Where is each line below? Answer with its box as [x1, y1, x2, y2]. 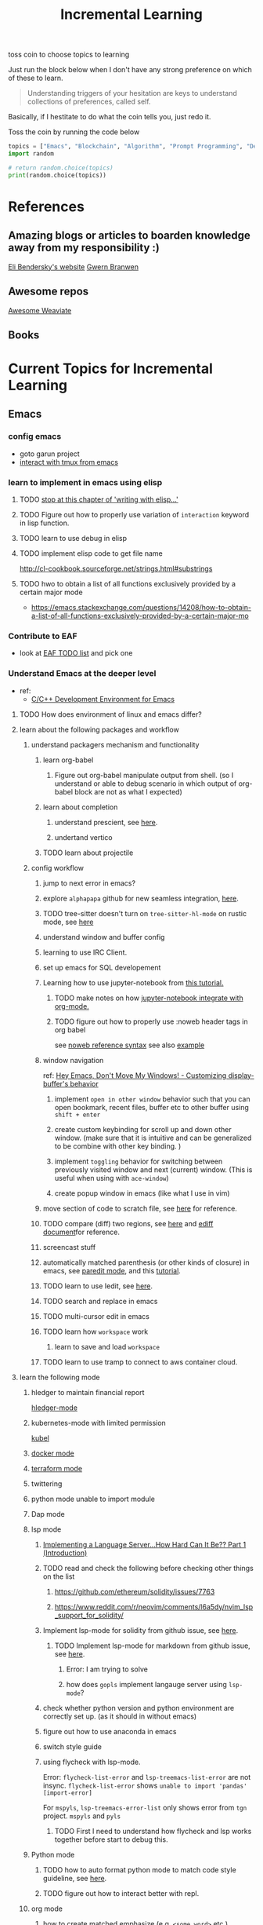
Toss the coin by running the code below [8, 127, 140, 137]
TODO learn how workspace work [42, 1327, 149, 1336]
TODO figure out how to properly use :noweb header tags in [54, 1017, 248, 1026]
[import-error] [42, 1788, 92, 1797]
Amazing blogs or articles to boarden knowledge [8, 229, 250, 243]
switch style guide [42, 1741, 102, 1751]
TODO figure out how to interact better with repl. [42, 1888, 200, 1898]
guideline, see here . [42, 1873, 107, 1883]
